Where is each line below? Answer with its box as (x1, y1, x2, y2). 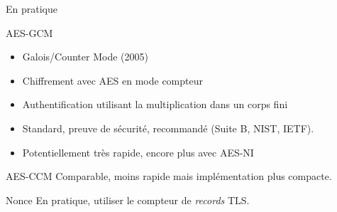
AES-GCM (6, 25, 53, 40)
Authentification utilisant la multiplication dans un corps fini (22, 97, 288, 112)
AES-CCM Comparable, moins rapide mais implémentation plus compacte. (6, 169, 332, 184)
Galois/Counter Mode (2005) (22, 49, 148, 64)
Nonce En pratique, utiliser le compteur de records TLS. (6, 192, 250, 207)
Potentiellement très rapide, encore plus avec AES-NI (22, 144, 254, 159)
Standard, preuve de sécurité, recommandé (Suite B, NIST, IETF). (22, 120, 314, 135)
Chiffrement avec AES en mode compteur (22, 73, 203, 88)
